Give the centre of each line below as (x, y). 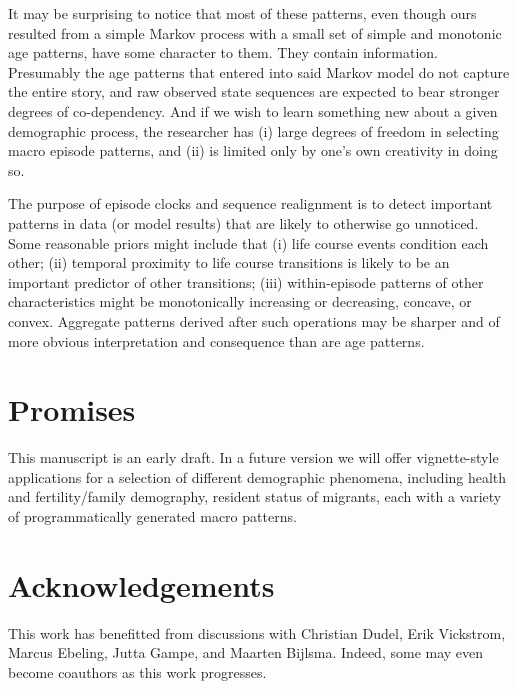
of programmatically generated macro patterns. (152, 516)
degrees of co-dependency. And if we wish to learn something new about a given (253, 110)
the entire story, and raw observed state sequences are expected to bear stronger (254, 91)
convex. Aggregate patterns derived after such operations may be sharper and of (254, 320)
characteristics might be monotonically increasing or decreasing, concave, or (240, 301)
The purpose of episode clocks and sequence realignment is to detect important (250, 203)
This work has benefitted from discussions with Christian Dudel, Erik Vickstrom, (257, 632)
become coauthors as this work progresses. (137, 671)
